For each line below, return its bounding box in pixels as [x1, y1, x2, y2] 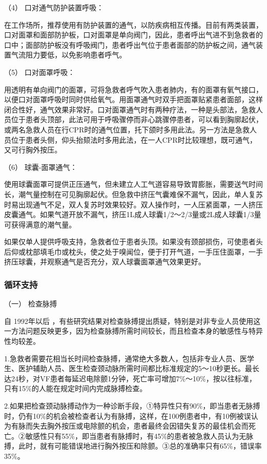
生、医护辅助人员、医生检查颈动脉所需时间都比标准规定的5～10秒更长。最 [4, 363, 252, 374]
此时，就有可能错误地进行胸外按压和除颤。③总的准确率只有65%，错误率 [18, 440, 262, 451]
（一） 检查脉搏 [4, 298, 57, 309]
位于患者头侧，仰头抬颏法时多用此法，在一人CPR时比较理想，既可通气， [11, 134, 257, 145]
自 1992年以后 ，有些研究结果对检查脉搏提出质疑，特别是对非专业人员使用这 [4, 315, 261, 326]
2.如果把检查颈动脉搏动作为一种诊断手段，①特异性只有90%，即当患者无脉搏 [4, 400, 260, 411]
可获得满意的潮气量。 [4, 219, 76, 229]
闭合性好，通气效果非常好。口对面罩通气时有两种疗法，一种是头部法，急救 [4, 104, 256, 114]
